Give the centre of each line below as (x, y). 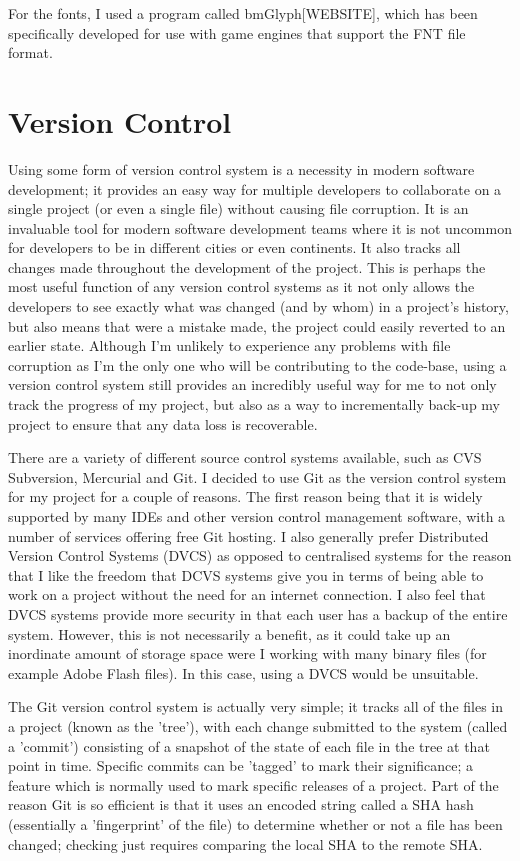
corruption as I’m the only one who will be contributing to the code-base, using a (257, 364)
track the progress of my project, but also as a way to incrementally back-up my (254, 404)
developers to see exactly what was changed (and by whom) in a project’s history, (258, 306)
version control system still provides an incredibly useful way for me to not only (252, 384)
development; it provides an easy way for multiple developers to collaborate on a (255, 188)
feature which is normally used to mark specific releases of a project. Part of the (253, 784)
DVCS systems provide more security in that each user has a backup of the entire (258, 613)
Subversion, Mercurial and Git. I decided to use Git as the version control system (257, 476)
